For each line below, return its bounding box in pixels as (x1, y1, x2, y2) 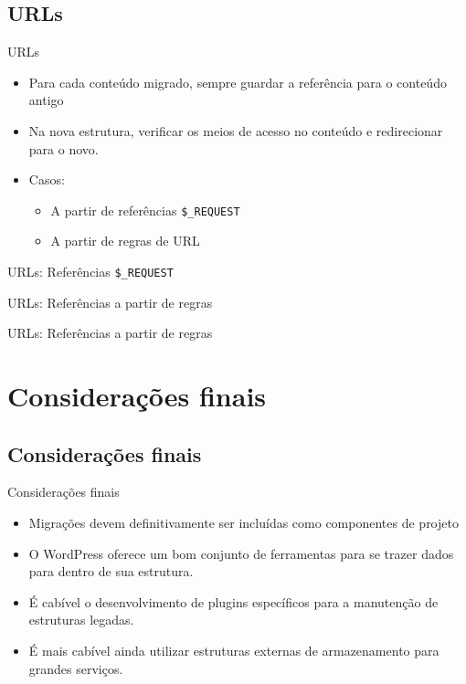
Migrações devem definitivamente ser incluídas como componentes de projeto (28, 513, 459, 532)
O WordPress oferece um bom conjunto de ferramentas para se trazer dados (28, 543, 454, 563)
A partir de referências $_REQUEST (50, 200, 240, 219)
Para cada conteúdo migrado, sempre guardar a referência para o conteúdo (28, 72, 447, 91)
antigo (28, 90, 64, 110)
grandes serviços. (28, 658, 123, 678)
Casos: (28, 170, 65, 189)
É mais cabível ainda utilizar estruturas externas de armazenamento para (28, 641, 440, 659)
